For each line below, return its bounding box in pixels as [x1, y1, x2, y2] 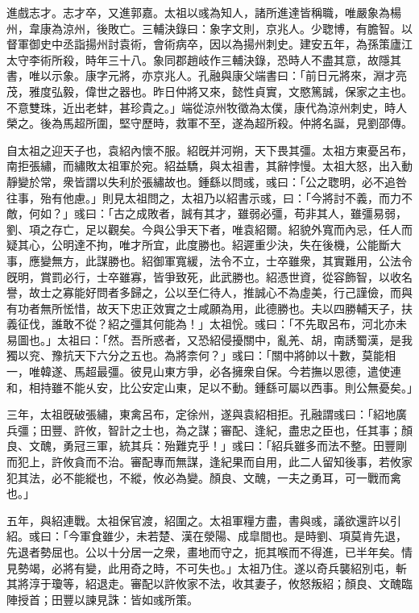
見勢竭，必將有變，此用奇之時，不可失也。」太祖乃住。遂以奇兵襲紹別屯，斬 [6, 559, 407, 576]
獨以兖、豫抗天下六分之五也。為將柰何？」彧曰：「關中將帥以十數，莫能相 [6, 347, 396, 364]
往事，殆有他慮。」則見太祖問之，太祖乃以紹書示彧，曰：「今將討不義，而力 [6, 189, 401, 206]
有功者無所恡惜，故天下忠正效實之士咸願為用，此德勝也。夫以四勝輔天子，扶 [6, 299, 413, 316]
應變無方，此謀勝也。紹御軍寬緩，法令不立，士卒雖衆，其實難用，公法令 [28, 252, 413, 269]
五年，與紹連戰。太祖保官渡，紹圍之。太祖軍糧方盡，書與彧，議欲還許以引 [6, 511, 401, 528]
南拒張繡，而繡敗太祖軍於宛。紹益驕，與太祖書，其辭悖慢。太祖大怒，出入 [6, 157, 401, 174]
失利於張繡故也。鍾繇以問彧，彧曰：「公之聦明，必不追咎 [107, 173, 407, 190]
